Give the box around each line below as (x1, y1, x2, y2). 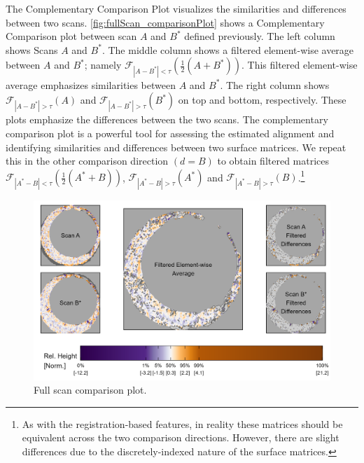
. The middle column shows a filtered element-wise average (101, 42, 354, 57)
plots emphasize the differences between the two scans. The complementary (6, 112, 328, 127)
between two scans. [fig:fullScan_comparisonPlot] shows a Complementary (6, 15, 325, 29)
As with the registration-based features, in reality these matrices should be (22, 416, 343, 431)
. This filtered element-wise (241, 57, 358, 72)
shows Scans (6, 42, 58, 57)
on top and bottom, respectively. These (178, 92, 346, 107)
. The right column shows (220, 77, 330, 92)
